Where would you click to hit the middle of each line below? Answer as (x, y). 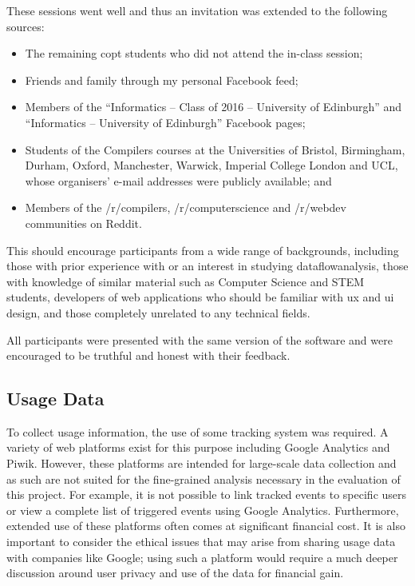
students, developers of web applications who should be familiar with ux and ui (200, 297)
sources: (26, 26)
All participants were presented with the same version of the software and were (200, 339)
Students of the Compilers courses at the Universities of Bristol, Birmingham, (215, 149)
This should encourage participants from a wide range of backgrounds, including (203, 250)
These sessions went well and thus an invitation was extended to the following (197, 10)
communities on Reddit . (83, 223)
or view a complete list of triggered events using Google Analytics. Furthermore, (203, 510)
